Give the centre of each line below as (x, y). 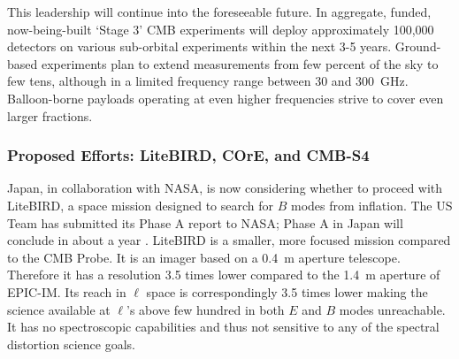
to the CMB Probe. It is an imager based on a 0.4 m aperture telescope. (204, 257)
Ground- (418, 46)
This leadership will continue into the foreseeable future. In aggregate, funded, (219, 11)
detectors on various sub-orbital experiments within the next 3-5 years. (199, 46)
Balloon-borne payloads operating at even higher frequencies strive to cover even (226, 98)
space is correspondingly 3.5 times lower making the (287, 291)
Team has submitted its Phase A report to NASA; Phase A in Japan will (205, 222)
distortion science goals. (71, 344)
